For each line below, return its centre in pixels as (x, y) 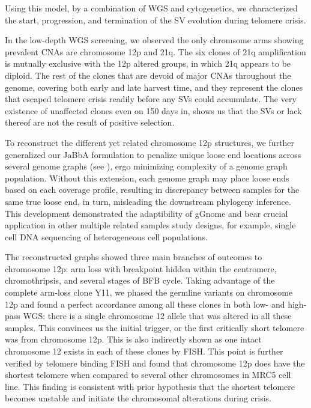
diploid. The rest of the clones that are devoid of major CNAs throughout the (148, 75)
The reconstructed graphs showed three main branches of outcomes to (134, 257)
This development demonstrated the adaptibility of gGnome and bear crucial (146, 213)
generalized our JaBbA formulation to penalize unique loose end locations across (153, 154)
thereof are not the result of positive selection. (90, 122)
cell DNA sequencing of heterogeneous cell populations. (107, 236)
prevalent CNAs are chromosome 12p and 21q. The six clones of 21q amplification (155, 51)
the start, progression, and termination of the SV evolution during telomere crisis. (155, 20)
